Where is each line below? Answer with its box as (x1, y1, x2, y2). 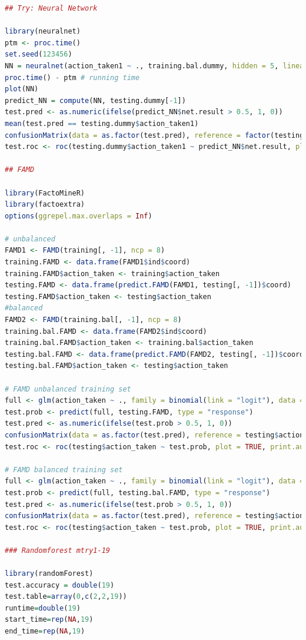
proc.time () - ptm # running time (5, 73, 140, 82)
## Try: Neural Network (5, 4, 98, 12)
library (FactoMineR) (5, 188, 85, 197)
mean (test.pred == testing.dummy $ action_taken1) (5, 119, 199, 128)
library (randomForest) (5, 569, 94, 578)
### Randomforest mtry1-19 (5, 546, 110, 555)
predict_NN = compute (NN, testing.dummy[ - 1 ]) (5, 96, 186, 105)
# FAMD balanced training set (5, 465, 123, 474)
